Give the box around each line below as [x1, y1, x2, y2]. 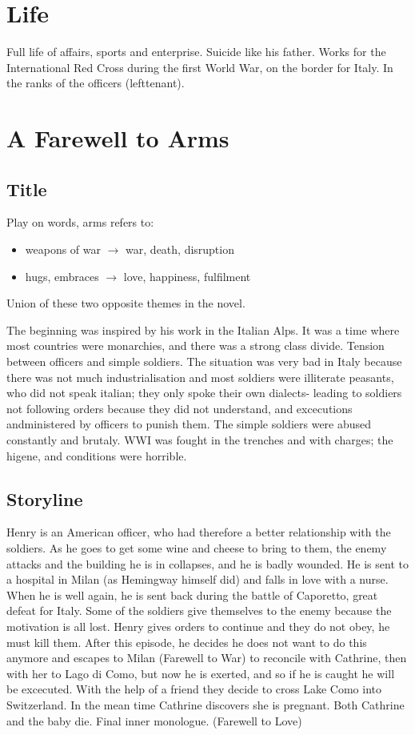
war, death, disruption [126, 241, 234, 258]
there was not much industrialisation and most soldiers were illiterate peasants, [6, 368, 394, 385]
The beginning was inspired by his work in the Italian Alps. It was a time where [6, 321, 400, 338]
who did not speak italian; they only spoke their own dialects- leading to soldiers [6, 384, 402, 401]
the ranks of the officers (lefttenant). [6, 74, 185, 91]
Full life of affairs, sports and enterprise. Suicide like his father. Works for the [6, 43, 386, 60]
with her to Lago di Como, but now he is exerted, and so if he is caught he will [6, 665, 395, 681]
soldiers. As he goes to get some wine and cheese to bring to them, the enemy [6, 540, 387, 556]
